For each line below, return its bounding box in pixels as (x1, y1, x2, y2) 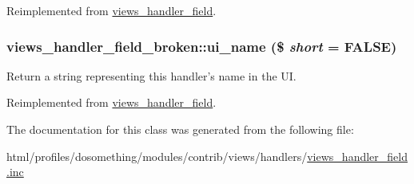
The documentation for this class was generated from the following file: (6, 121, 354, 137)
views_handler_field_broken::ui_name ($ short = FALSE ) (6, 36, 397, 56)
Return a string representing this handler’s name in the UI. (6, 67, 297, 84)
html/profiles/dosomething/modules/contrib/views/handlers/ (6, 147, 308, 164)
